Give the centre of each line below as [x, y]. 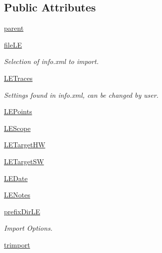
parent [14, 28]
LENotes [17, 195]
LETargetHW [25, 145]
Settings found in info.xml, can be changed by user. [81, 95]
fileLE [13, 44]
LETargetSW [24, 161]
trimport [17, 244]
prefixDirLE [22, 211]
